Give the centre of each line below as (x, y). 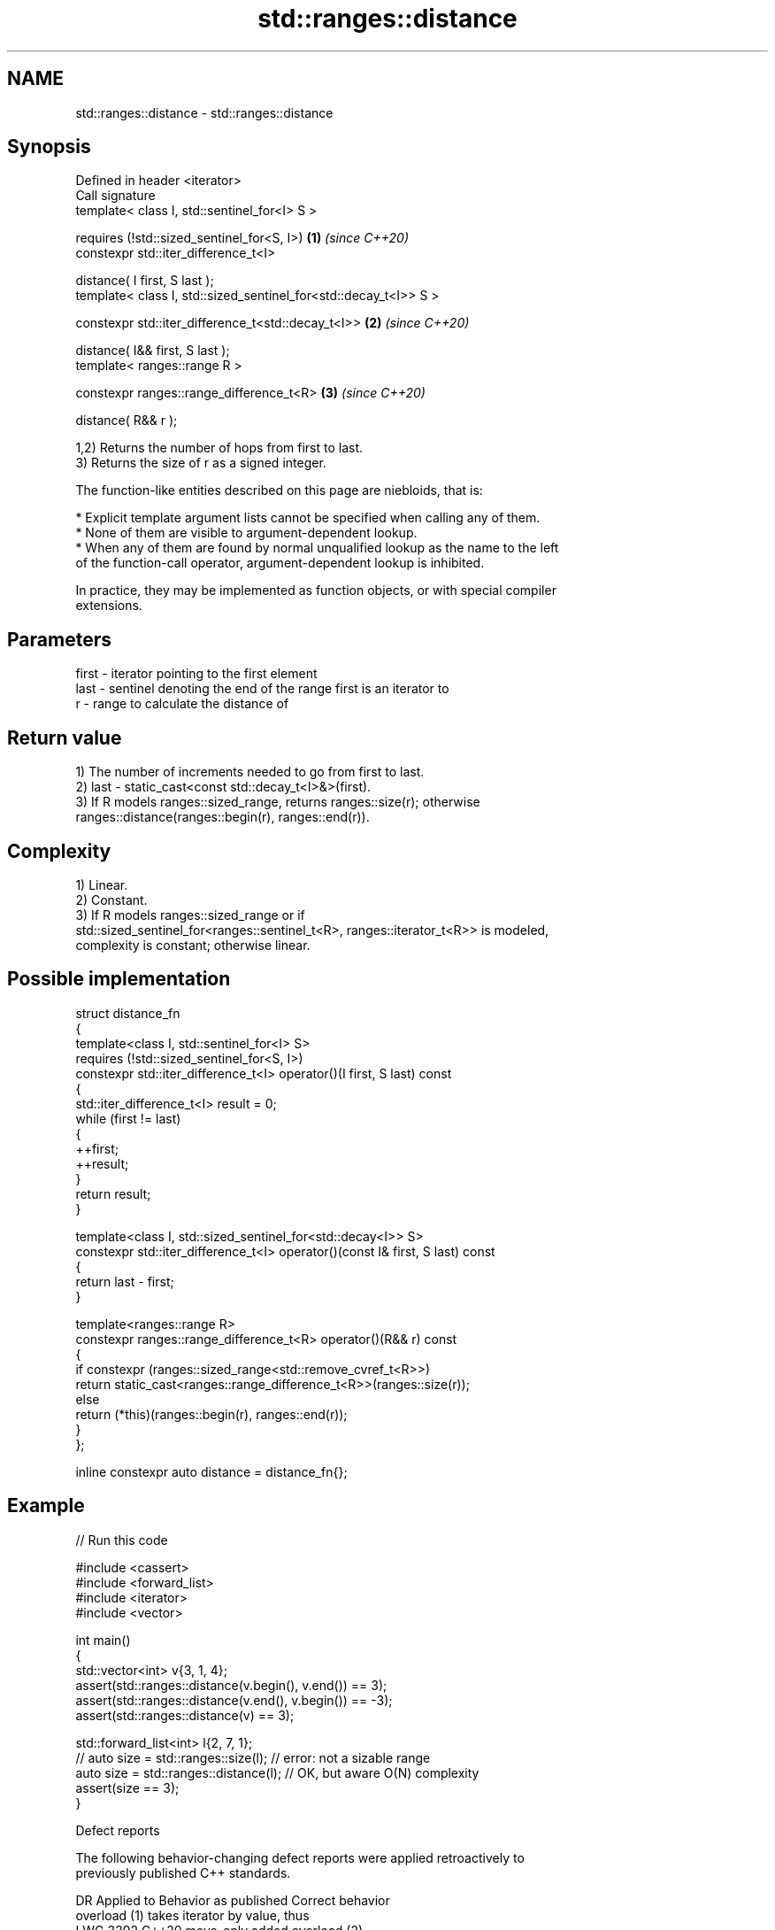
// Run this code (122, 1540)
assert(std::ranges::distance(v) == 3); (185, 1715)
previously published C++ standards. (183, 1872)
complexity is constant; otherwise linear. (193, 945)
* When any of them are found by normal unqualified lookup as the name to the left (317, 548)
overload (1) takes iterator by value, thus (192, 1915)
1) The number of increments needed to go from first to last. (250, 772)
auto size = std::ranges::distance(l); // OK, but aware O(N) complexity (277, 1772)
